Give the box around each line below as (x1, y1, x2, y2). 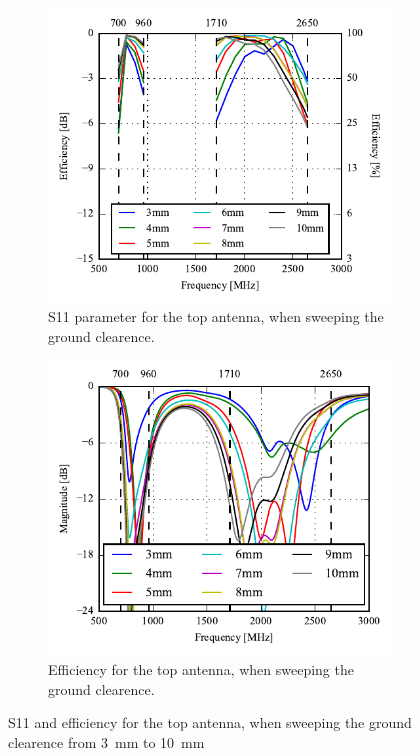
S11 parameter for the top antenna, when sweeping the (48, 306, 384, 327)
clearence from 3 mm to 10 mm (8, 731, 205, 752)
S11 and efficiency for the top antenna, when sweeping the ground (8, 712, 412, 733)
